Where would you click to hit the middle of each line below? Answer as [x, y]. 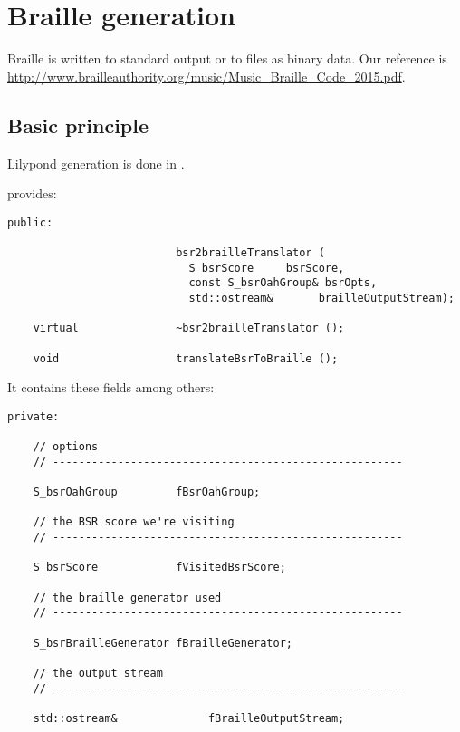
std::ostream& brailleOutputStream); [321, 298]
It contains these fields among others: [111, 387]
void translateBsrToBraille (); [186, 358]
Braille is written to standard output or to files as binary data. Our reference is [227, 58]
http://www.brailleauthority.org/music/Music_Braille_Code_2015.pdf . [206, 76]
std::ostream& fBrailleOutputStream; [189, 718]
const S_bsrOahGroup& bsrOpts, [283, 283]
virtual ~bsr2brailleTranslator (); [189, 328]
